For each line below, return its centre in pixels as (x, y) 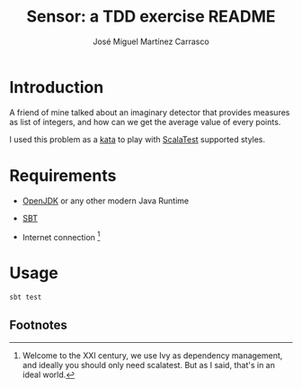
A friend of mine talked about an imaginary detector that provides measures (150, 112)
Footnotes (38, 325)
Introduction (57, 87)
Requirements (63, 175)
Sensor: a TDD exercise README (151, 17)
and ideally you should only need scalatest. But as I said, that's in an (149, 365)
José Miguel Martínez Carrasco (151, 41)
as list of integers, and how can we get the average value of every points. (145, 122)
